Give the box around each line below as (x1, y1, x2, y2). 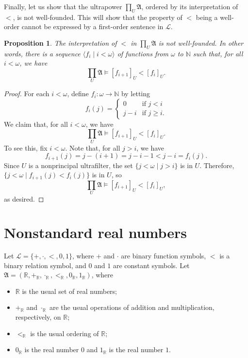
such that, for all (193, 48, 243, 58)
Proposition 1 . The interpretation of (4, 37, 117, 48)
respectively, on (15, 311, 61, 322)
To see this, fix (4, 142, 48, 153)
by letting (121, 88, 150, 99)
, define (67, 88, 89, 99)
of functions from (117, 48, 169, 58)
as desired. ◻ (4, 194, 44, 204)
